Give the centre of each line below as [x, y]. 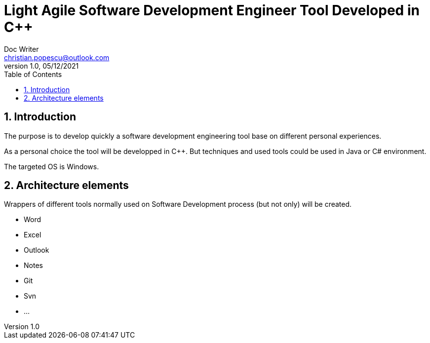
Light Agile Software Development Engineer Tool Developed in [212, 10]
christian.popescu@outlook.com [57, 57]
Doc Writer [21, 49]
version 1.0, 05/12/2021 [41, 66]
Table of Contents [33, 74]
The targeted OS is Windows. [52, 166]
